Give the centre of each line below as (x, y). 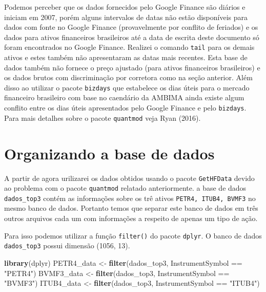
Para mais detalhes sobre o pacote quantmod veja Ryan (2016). (103, 117)
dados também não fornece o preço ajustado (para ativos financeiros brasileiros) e (132, 67)
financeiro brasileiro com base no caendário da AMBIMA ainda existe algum (124, 97)
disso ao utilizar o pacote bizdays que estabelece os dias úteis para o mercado (127, 87)
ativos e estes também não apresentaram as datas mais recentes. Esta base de (126, 57)
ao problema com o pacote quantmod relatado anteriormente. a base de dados (125, 188)
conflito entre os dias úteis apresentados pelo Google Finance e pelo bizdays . (125, 108)
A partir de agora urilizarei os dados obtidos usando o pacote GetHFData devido (129, 178)
